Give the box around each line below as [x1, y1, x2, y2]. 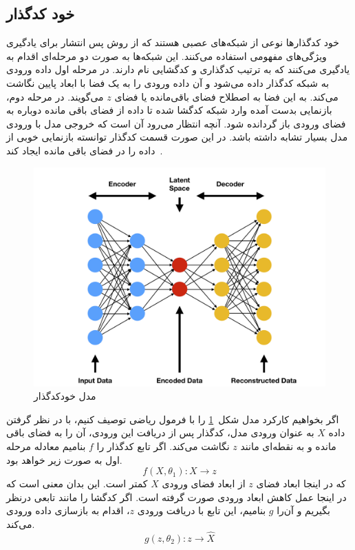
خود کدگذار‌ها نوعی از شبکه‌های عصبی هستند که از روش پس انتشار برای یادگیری [6, 35, 339, 50]
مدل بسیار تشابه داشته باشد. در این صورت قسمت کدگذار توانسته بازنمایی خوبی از [6, 130, 348, 144]
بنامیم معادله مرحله [6, 438, 86, 453]
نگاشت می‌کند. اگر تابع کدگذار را [96, 438, 230, 453]
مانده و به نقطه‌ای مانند [240, 438, 336, 453]
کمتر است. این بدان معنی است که [6, 476, 148, 491]
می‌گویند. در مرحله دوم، [6, 89, 104, 103]
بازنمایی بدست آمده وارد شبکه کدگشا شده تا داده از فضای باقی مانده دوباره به [6, 103, 332, 117]
